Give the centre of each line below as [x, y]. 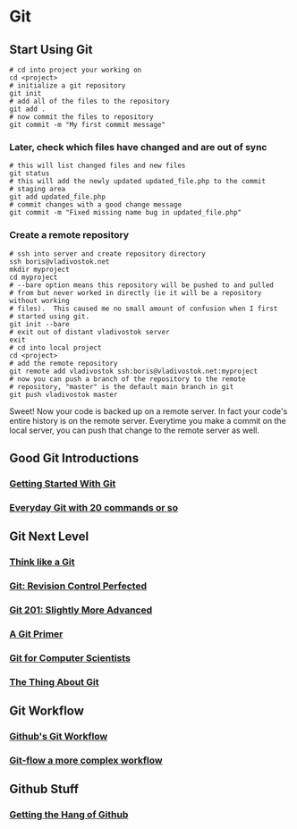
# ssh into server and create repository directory [107, 254]
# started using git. [50, 316]
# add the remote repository [64, 363]
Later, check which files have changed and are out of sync [138, 147]
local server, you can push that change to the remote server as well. [134, 430]
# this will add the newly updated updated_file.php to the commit [138, 182]
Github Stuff [44, 789]
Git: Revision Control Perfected [78, 586]
